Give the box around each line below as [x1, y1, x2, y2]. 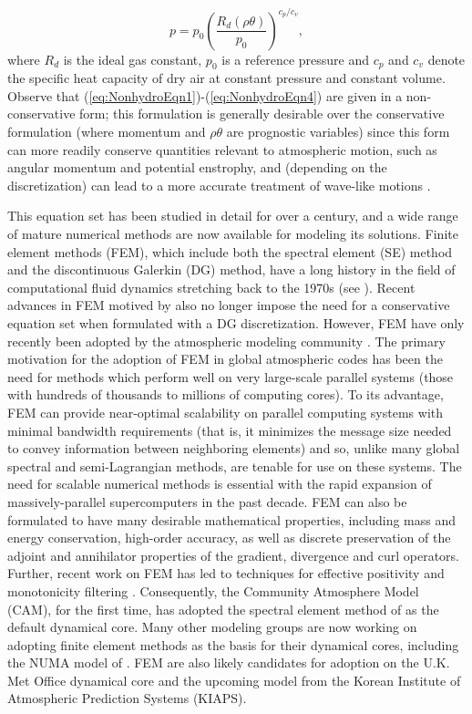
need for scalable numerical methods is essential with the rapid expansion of [7, 474, 432, 493]
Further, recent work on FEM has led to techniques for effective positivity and [7, 564, 445, 583]
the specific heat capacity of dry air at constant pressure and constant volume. [7, 68, 446, 88]
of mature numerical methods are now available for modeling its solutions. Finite [7, 224, 458, 243]
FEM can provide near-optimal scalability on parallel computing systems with [7, 402, 444, 421]
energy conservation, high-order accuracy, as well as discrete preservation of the [7, 528, 451, 547]
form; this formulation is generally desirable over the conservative [79, 104, 445, 123]
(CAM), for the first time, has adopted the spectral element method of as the [7, 599, 439, 618]
